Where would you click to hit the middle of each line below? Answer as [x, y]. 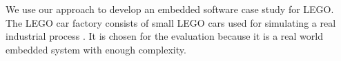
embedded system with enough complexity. [96, 49]
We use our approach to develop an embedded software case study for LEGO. [170, 9]
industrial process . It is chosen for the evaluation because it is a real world [164, 36]
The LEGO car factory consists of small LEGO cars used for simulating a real [171, 22]
